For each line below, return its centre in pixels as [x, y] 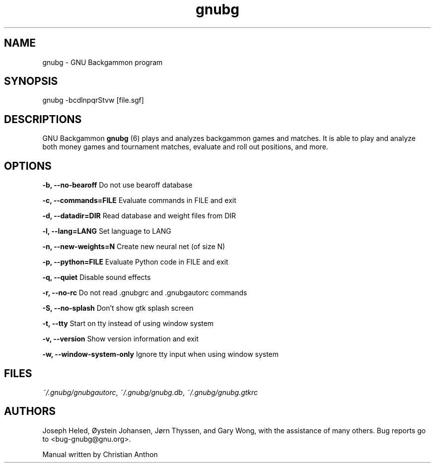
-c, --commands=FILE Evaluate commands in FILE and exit [139, 200]
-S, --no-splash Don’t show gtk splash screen [118, 308]
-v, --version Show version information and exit [120, 339]
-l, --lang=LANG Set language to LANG [107, 231]
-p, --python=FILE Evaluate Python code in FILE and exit [135, 262]
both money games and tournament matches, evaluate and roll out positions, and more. [185, 147]
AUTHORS [30, 411]
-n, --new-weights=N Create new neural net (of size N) [134, 247]
